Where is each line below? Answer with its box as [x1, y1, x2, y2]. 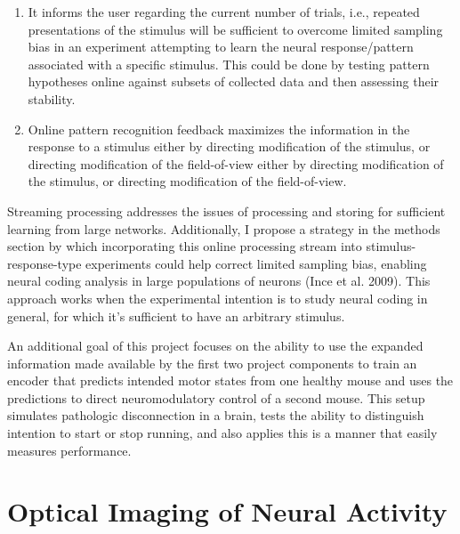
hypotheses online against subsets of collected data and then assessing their [28, 72, 440, 91]
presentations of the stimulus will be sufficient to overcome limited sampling [28, 20, 443, 38]
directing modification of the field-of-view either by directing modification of [28, 154, 444, 173]
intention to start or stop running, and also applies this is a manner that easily [7, 424, 438, 442]
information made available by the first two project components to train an [7, 353, 417, 372]
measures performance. [7, 441, 132, 459]
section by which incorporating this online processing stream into [7, 237, 362, 255]
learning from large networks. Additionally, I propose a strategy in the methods [7, 219, 440, 238]
